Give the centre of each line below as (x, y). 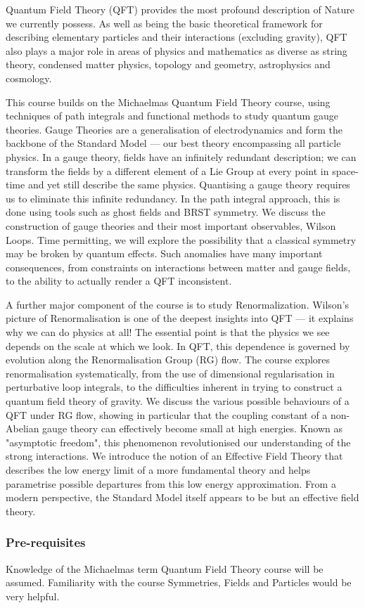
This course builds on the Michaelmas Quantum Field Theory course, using (168, 102)
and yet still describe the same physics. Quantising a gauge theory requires (189, 185)
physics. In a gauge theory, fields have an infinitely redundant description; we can (181, 156)
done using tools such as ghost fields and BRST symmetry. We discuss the (166, 212)
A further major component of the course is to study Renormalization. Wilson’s (178, 304)
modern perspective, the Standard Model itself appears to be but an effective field (182, 497)
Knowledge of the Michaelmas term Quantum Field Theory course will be (165, 568)
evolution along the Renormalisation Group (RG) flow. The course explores (168, 360)
